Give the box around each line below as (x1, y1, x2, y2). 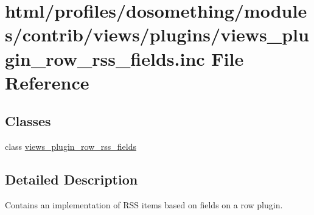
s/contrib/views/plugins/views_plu (5, 22, 309, 47)
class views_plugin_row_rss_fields (5, 140, 136, 153)
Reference (5, 69, 89, 94)
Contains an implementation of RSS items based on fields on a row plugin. (5, 198, 283, 211)
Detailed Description (5, 170, 138, 189)
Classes (5, 111, 51, 130)
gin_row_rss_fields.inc (5, 46, 205, 71)
